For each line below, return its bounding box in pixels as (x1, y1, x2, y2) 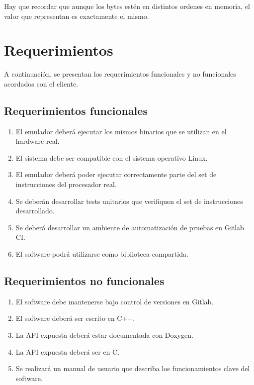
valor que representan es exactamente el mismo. (4, 10, 149, 21)
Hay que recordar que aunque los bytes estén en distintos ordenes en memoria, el (4, 1, 250, 11)
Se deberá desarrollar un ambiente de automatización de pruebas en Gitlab (15, 222, 244, 232)
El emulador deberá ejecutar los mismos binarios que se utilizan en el (15, 126, 227, 136)
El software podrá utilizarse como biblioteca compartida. (15, 249, 188, 259)
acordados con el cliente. (4, 78, 79, 89)
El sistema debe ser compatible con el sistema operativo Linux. (15, 152, 208, 163)
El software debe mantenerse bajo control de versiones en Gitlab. (15, 296, 214, 306)
